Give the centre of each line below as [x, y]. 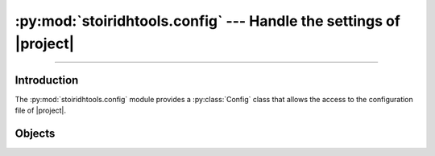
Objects [35, 134]
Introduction [47, 80]
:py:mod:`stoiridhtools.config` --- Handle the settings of [207, 21]
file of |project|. [41, 111]
